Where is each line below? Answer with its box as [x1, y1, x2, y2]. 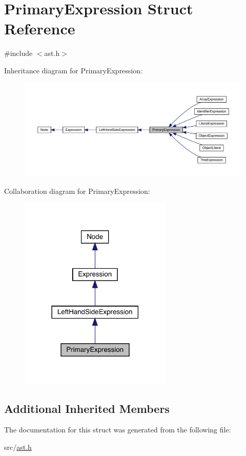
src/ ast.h [4, 441, 32, 452]
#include [4, 48, 33, 58]
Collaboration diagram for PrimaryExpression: [4, 185, 150, 196]
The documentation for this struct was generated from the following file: [4, 424, 231, 435]
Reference [4, 18, 75, 39]
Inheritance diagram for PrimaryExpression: [4, 65, 142, 75]
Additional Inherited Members [4, 400, 170, 416]
